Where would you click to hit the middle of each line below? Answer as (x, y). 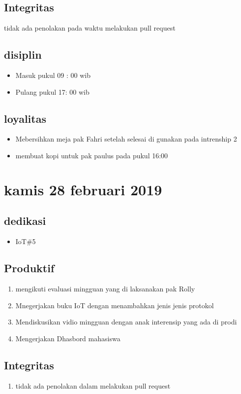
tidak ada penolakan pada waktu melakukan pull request (90, 28)
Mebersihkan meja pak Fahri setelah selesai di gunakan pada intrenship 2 (126, 139)
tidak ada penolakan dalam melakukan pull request (93, 385)
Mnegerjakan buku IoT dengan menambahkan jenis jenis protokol (115, 305)
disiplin (23, 54)
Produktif (29, 268)
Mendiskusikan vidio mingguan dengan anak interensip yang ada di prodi (126, 322)
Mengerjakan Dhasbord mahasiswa (68, 338)
